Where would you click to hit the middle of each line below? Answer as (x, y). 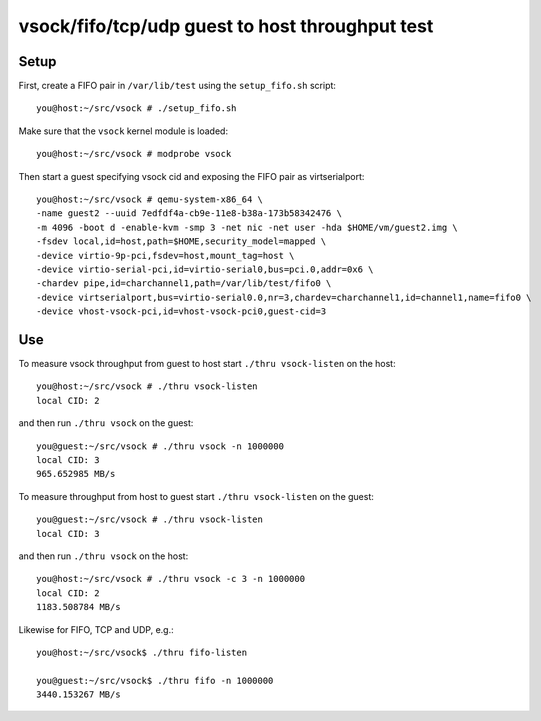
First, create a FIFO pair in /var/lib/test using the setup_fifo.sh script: (177, 86)
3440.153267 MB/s (78, 694)
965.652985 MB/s (76, 474)
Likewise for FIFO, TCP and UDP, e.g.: (96, 629)
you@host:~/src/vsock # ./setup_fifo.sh (136, 108)
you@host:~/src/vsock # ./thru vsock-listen (147, 386)
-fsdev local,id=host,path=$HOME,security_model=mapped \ (181, 241)
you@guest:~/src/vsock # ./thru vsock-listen (150, 519)
